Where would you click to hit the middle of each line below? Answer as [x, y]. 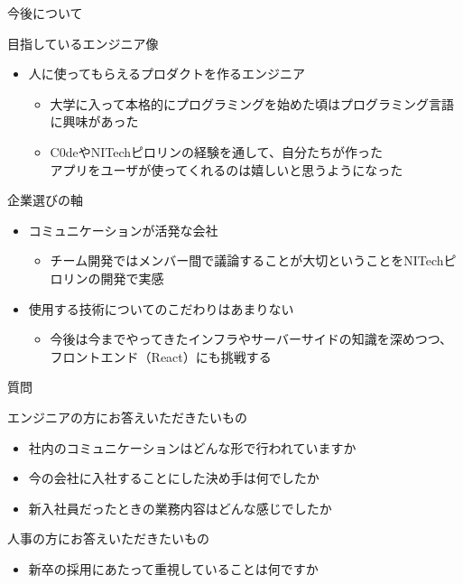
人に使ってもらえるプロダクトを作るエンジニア [167, 74]
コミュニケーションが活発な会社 [123, 230]
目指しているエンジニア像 [83, 43]
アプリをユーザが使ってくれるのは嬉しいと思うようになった [227, 169]
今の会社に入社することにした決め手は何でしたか [174, 478]
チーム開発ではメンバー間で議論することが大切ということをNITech [247, 260]
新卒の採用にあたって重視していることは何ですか [173, 568]
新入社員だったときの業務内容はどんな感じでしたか [180, 508]
